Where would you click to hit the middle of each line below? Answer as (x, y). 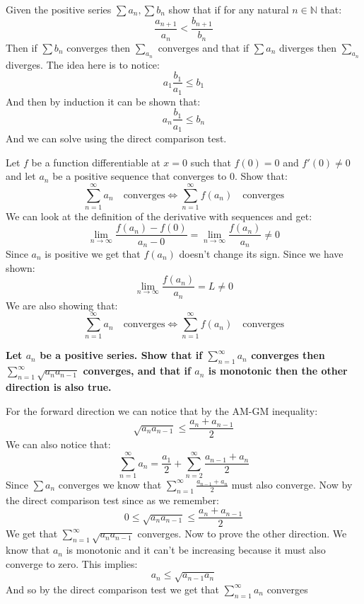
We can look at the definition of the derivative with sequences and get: (159, 216)
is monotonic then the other (278, 371)
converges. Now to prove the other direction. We (242, 534)
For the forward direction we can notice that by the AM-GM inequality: (162, 410)
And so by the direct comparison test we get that (113, 589)
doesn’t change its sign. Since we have (261, 253)
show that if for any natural (229, 9)
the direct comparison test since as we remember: (112, 500)
